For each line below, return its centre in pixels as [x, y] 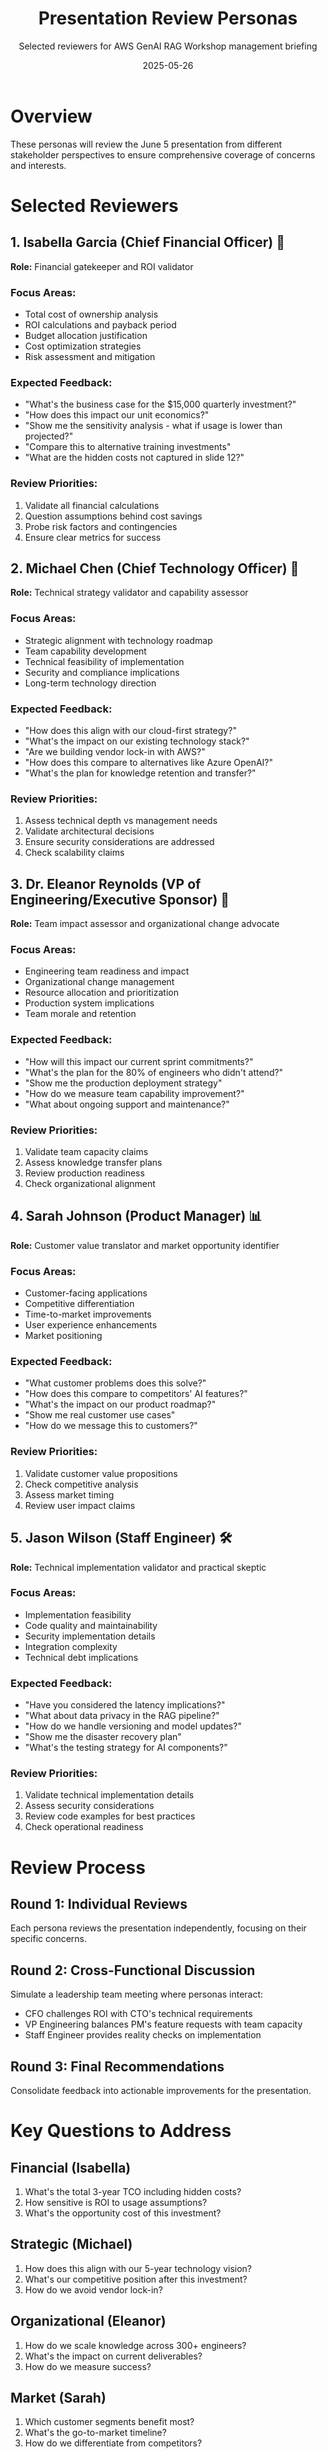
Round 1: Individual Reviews [99, 1903]
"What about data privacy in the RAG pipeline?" [122, 1716]
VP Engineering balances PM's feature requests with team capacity [163, 2024]
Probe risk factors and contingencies [101, 526]
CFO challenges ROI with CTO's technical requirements [138, 2014]
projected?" [49, 436]
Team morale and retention [80, 1014]
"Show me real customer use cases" [100, 1415]
